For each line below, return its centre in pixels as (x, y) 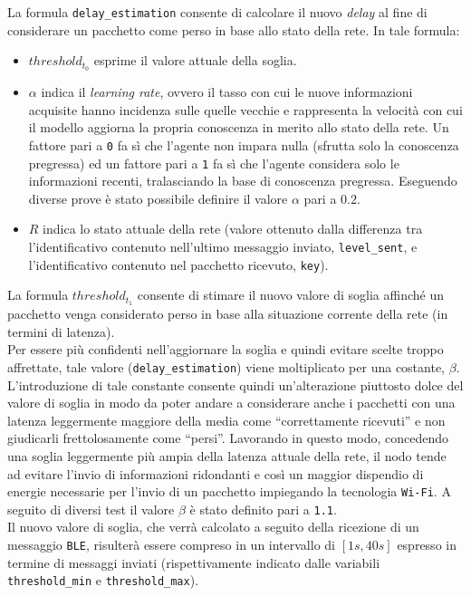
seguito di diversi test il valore (91, 509)
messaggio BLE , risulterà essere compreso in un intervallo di (171, 545)
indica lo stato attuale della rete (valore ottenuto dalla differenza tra (233, 229)
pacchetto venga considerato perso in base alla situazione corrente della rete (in (228, 314)
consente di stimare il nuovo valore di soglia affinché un (290, 295)
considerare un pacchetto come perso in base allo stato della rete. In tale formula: (234, 29)
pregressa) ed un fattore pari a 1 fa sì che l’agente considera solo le (214, 163)
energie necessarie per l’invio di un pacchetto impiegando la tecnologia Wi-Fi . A (229, 491)
